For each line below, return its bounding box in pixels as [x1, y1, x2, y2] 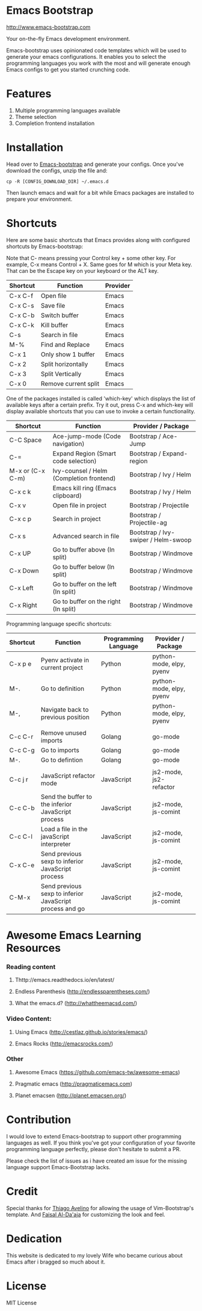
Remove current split [41, 379, 100, 388]
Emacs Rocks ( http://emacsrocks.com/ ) [14, 1040, 114, 1047]
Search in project [52, 514, 101, 523]
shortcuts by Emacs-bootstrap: [6, 243, 84, 250]
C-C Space [9, 436, 42, 444]
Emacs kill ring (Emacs [52, 484, 117, 492]
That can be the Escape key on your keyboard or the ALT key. [6, 267, 159, 274]
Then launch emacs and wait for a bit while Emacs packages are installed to [6, 189, 194, 196]
